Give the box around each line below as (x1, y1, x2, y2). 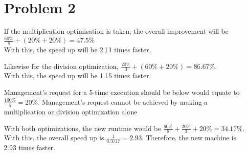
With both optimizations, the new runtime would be (4, 123, 161, 133)
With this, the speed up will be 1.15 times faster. (4, 70, 151, 81)
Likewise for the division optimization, (4, 61, 119, 71)
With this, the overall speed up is (4, 132, 104, 143)
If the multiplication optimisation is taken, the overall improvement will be (4, 26, 228, 36)
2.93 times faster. (4, 142, 55, 153)
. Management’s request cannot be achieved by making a (38, 96, 208, 107)
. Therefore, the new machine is (141, 132, 236, 143)
